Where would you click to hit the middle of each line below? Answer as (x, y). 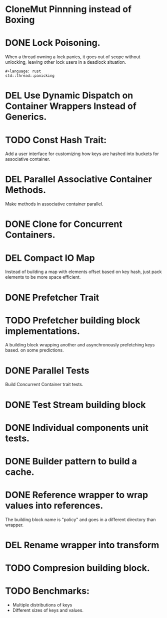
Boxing (20, 20)
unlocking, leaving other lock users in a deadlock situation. (66, 62)
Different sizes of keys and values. (48, 610)
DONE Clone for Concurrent (64, 224)
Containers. (30, 235)
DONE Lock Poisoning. (53, 43)
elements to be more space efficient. (43, 277)
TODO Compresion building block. (77, 568)
